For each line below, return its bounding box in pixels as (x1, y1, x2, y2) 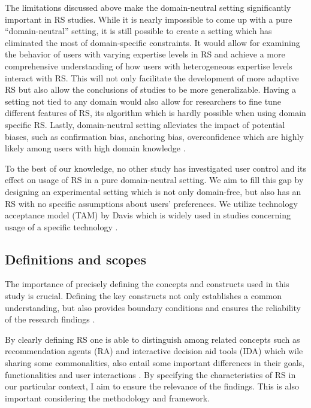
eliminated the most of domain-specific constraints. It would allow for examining (5, 36, 300, 48)
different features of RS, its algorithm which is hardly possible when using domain (5, 106, 306, 119)
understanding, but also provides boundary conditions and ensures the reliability (5, 301, 301, 313)
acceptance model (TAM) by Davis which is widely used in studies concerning (5, 209, 291, 221)
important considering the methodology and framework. (5, 391, 210, 404)
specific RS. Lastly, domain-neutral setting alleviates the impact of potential (5, 118, 285, 130)
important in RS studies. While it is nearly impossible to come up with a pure (5, 13, 292, 25)
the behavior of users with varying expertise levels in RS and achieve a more (5, 48, 285, 60)
